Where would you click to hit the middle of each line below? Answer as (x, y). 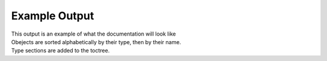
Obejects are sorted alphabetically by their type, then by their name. (96, 42)
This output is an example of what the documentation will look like (94, 34)
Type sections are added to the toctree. (61, 51)
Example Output (53, 16)
